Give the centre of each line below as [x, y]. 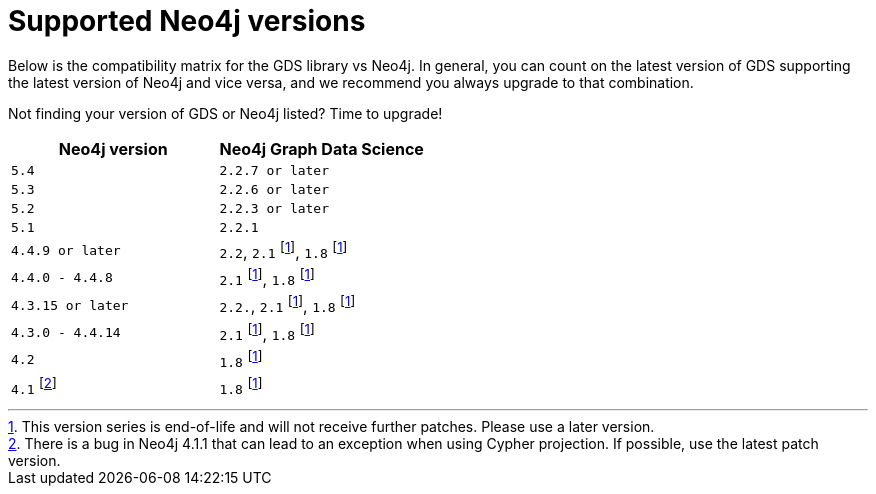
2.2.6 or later [274, 189]
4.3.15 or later [70, 305]
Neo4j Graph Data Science [321, 148]
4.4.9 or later [66, 250]
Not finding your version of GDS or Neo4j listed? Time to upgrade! [225, 113]
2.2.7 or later [274, 170]
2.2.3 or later [274, 208]
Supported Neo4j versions [187, 21]
